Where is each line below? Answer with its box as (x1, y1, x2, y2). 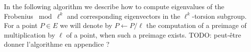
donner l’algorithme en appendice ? (4, 39, 110, 49)
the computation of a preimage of (146, 20, 247, 30)
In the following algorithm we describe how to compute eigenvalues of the (4, 1, 225, 11)
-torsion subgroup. (192, 11, 247, 21)
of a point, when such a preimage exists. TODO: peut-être (66, 29, 241, 39)
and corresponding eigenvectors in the (67, 11, 181, 21)
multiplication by (4, 29, 55, 39)
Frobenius (4, 11, 33, 21)
